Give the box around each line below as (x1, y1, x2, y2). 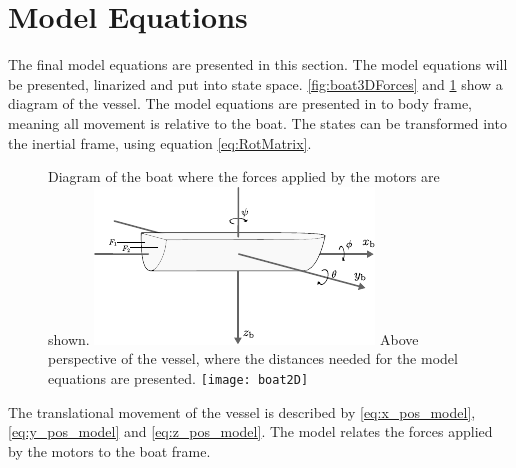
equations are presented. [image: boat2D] (48, 367, 309, 388)
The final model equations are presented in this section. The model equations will (8, 54, 508, 75)
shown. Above (48, 328, 419, 349)
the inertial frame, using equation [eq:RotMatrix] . (8, 132, 312, 153)
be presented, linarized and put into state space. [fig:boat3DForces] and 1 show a (8, 73, 503, 94)
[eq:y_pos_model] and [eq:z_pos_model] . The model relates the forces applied (8, 421, 493, 442)
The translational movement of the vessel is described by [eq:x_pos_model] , (8, 401, 476, 422)
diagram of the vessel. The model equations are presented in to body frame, (8, 93, 473, 114)
